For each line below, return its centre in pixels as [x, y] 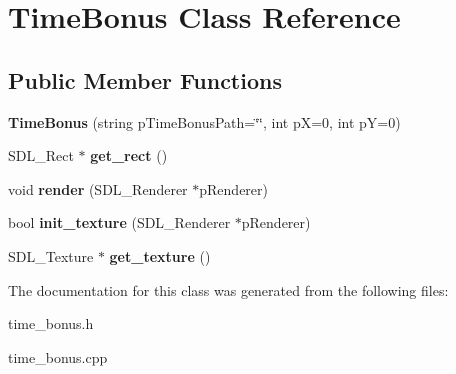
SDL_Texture [51, 255]
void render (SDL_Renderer [98, 188]
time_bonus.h [51, 323]
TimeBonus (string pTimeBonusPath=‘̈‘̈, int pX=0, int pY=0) [204, 121]
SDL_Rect [41, 155]
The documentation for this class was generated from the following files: [228, 289]
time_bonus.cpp [58, 356]
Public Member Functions [145, 79]
